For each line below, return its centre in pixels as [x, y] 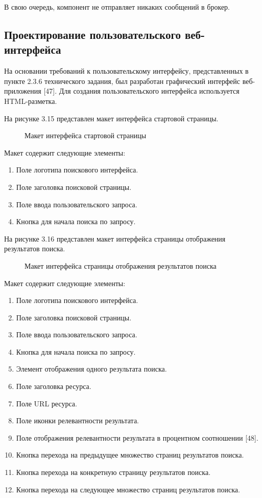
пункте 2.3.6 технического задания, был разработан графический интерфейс [122, 81]
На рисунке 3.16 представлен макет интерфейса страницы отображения [115, 238]
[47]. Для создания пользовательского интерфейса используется [141, 91]
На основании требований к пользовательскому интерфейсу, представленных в [126, 71]
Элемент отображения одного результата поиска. [91, 369]
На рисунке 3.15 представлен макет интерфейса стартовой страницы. [111, 118]
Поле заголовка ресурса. [54, 386]
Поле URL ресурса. [46, 403]
